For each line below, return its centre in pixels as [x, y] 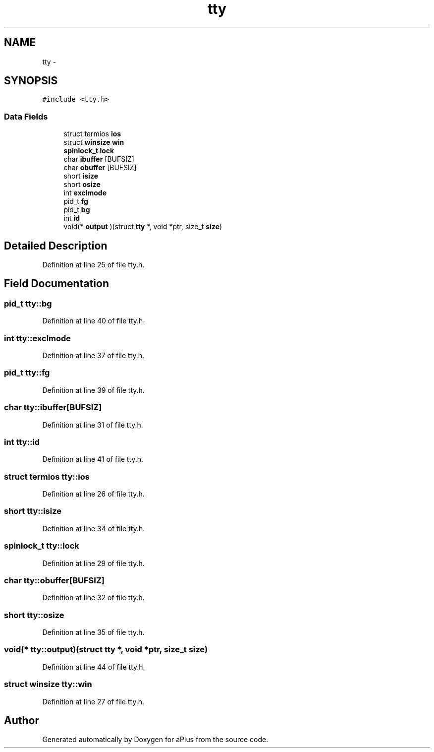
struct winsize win [94, 142]
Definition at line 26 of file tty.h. [93, 494]
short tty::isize [33, 511]
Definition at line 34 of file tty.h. [94, 528]
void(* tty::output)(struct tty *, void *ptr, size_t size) [106, 650]
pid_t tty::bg [28, 303]
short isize [81, 176]
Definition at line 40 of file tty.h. [94, 321]
